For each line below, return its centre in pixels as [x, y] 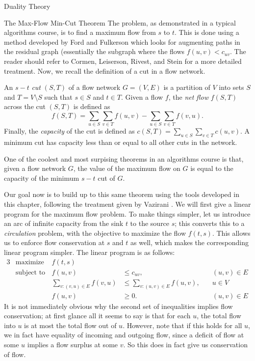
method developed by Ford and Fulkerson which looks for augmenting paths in [122, 42]
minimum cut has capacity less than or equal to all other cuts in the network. [121, 142]
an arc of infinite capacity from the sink [64, 223]
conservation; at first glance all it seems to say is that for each [97, 316]
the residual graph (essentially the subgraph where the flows [94, 51]
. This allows [231, 233]
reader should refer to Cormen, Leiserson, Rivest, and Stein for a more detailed [123, 61]
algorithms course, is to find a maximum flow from [80, 32]
